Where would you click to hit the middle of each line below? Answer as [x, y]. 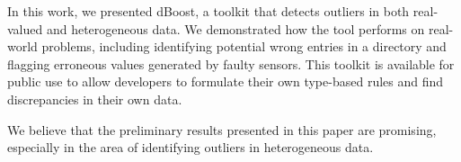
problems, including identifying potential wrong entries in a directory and [244, 46]
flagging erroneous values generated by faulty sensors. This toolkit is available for [231, 63]
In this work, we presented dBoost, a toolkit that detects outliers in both [208, 11]
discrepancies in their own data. [95, 99]
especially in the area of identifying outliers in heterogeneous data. [191, 147]
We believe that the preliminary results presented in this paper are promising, [222, 129]
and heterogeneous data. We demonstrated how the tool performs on [235, 28]
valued [25, 28]
